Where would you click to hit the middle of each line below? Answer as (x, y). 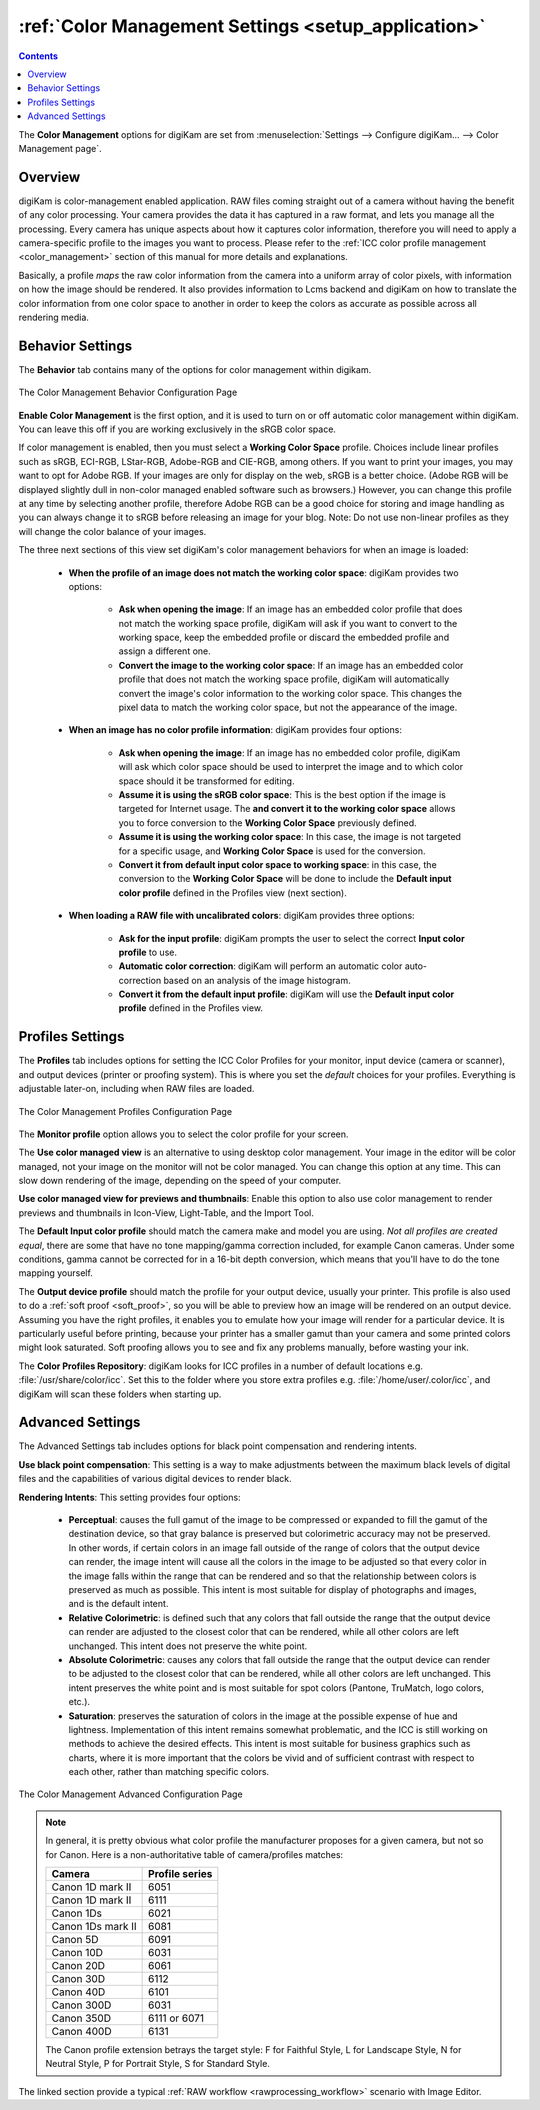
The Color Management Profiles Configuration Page (125, 1111)
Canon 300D (81, 2005)
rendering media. (54, 317)
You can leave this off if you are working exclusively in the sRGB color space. (177, 429)
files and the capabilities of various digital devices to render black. (155, 1479)
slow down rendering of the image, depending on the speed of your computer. (180, 1181)
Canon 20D (78, 1966)
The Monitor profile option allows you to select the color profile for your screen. (183, 1134)
